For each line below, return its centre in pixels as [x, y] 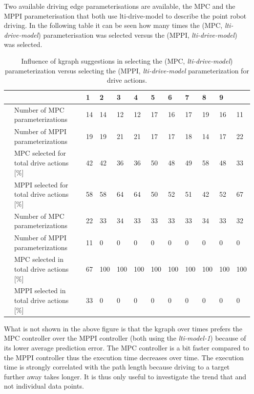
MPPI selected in [40, 290]
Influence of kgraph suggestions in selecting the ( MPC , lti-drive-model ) [127, 60]
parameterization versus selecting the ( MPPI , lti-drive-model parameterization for [127, 70]
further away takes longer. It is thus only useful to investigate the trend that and [125, 376]
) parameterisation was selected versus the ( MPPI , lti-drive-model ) [138, 35]
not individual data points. [44, 386]
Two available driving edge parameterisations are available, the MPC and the [120, 6]
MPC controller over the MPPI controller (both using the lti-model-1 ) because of [125, 338]
